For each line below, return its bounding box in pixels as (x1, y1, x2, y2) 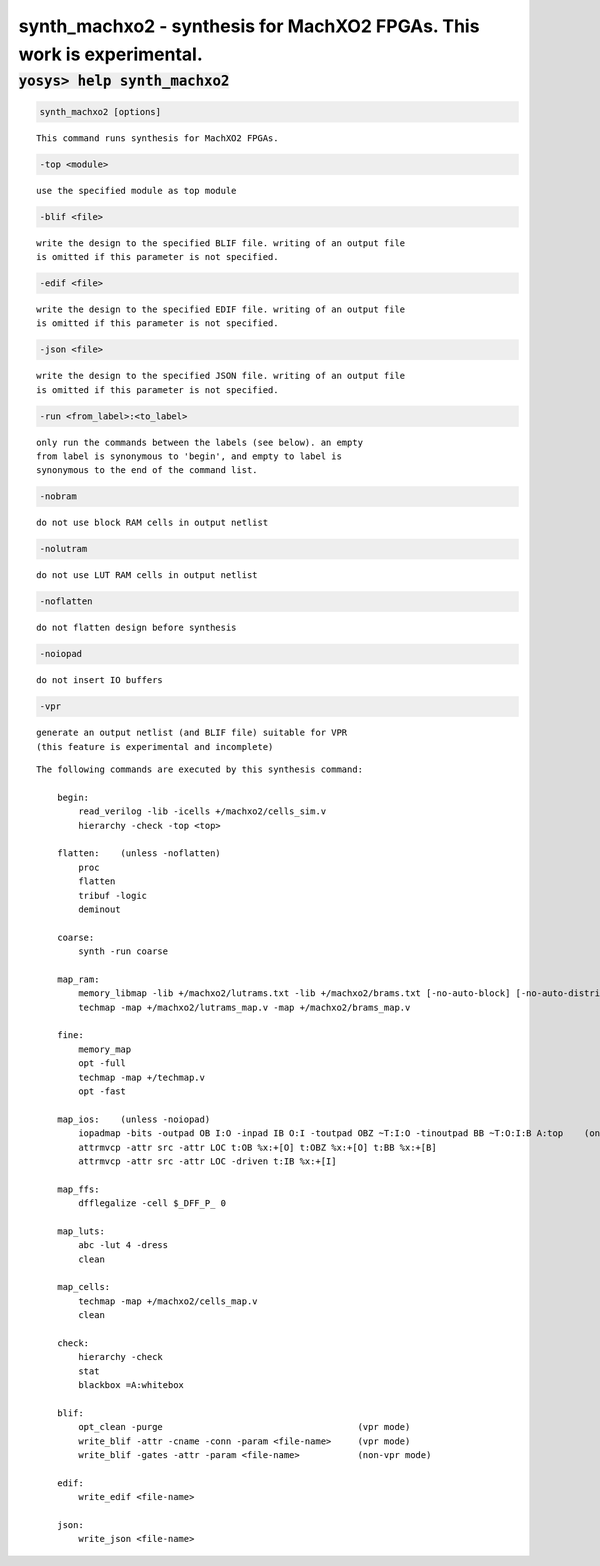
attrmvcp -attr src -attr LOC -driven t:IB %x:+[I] (78, 1155, 337, 1167)
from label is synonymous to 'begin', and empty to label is (36, 450, 342, 462)
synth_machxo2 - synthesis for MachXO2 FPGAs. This (18, 15, 480, 37)
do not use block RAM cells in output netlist (36, 517, 269, 529)
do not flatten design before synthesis (36, 622, 237, 634)
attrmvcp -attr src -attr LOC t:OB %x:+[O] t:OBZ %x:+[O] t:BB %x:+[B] (78, 1141, 437, 1153)
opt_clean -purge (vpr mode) (78, 1421, 411, 1433)
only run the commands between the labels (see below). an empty (36, 436, 364, 448)
